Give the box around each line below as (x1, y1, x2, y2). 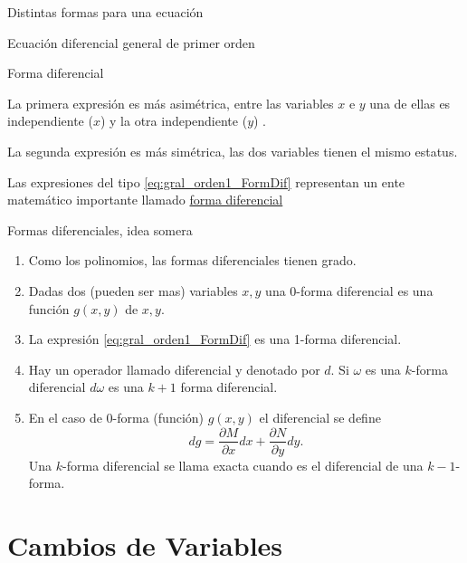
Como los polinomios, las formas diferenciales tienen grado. (28, 251, 357, 270)
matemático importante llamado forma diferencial (7, 190, 283, 209)
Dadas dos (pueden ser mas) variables (28, 281, 238, 300)
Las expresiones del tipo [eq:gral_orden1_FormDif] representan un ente (7, 172, 405, 191)
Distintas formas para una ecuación (7, 3, 204, 21)
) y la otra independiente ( (100, 111, 248, 130)
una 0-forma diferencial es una (265, 281, 434, 300)
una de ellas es (369, 93, 451, 112)
